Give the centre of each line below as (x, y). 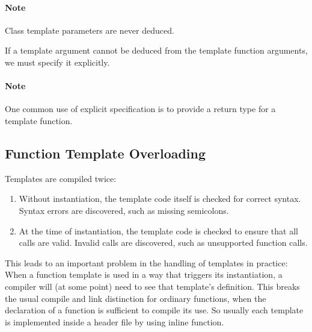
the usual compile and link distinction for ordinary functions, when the (136, 298)
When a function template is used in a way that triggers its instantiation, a (144, 274)
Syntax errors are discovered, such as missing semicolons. (124, 210)
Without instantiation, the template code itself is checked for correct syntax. (160, 199)
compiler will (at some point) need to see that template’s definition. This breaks (152, 286)
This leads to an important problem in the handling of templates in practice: (146, 262)
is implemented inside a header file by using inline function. (115, 321)
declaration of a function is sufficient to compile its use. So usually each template (154, 310)
